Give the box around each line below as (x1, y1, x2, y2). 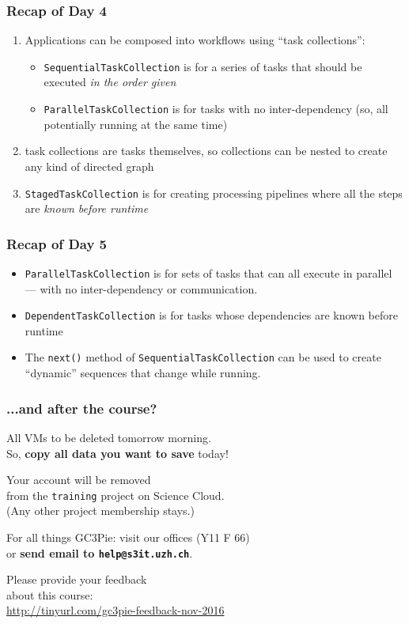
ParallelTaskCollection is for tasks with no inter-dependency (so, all (44, 100, 388, 117)
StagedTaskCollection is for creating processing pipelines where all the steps (25, 184, 403, 201)
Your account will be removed (6, 471, 151, 488)
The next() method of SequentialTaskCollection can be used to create (25, 349, 381, 365)
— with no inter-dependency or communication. (25, 280, 258, 297)
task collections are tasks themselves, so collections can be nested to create (25, 142, 388, 159)
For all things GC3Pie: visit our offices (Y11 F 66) (6, 528, 250, 545)
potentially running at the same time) (44, 115, 228, 132)
